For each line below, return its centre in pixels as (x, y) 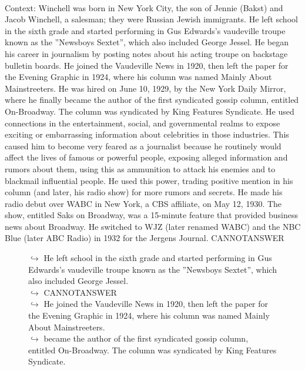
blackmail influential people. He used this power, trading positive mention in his (149, 180)
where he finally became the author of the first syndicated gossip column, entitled (152, 100)
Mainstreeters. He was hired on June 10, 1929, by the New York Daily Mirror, (145, 88)
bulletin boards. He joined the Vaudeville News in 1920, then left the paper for (147, 65)
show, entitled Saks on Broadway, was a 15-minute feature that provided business (151, 215)
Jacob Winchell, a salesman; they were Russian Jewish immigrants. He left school (151, 19)
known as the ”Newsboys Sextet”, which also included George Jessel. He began (147, 42)
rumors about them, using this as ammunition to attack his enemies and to (140, 168)
